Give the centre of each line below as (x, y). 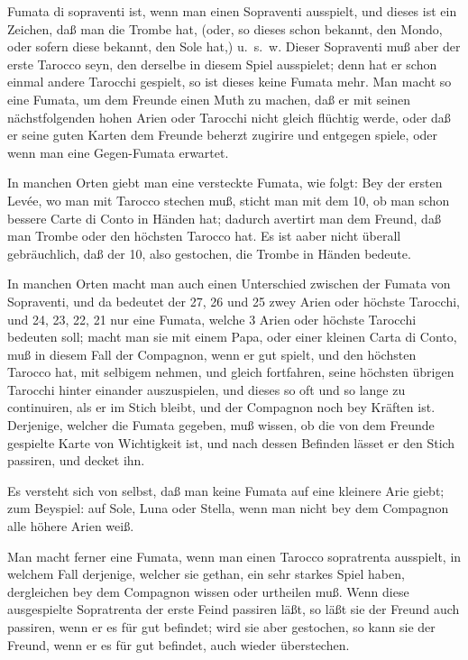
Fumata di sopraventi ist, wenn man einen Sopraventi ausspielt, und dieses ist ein (232, 11)
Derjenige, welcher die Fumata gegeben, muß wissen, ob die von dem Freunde (221, 425)
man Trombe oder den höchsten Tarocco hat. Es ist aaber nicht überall (204, 236)
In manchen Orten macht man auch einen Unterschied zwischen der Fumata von (229, 284)
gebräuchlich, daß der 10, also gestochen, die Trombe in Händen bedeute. (209, 253)
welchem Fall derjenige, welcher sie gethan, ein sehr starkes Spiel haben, (206, 574)
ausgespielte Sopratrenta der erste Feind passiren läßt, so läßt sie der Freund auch (234, 609)
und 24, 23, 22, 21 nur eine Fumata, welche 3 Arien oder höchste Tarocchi (212, 319)
